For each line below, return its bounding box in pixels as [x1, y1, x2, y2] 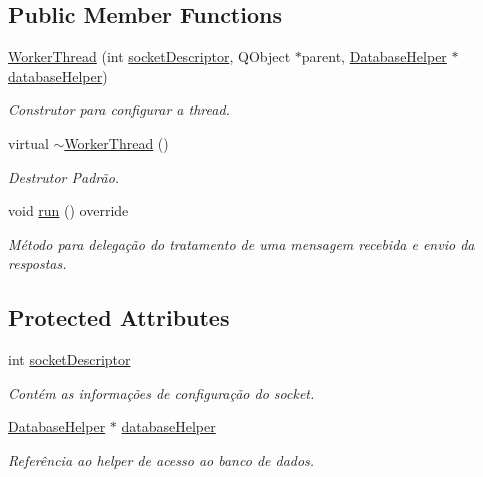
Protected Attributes [8, 302, 230, 333]
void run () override [8, 200, 129, 221]
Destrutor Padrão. [8, 166, 120, 187]
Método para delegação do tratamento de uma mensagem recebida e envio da [8, 233, 475, 254]
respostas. [8, 253, 67, 274]
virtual [8, 132, 49, 153]
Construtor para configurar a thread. [8, 99, 230, 120]
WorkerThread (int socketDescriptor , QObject [8, 46, 291, 67]
